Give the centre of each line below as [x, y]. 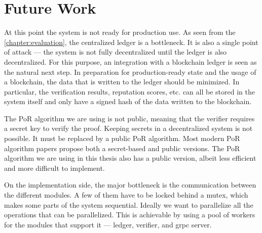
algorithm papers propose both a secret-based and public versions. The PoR [122, 148]
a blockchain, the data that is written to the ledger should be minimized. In [122, 82]
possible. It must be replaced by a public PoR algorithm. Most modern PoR [122, 138]
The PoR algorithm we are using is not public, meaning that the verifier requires [129, 118]
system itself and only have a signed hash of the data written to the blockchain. [128, 101]
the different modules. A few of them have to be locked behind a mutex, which [126, 195]
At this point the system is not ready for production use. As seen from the [120, 32]
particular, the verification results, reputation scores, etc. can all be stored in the [129, 91]
